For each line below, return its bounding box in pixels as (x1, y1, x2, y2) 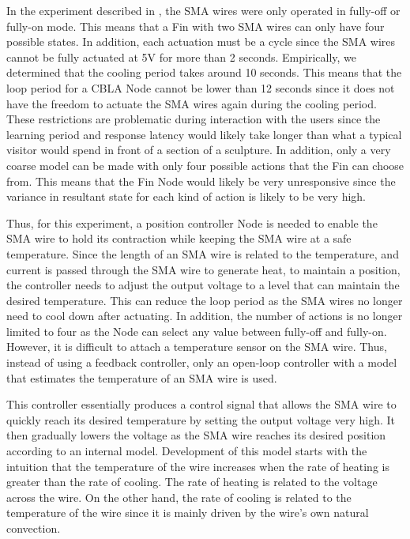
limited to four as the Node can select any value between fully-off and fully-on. (6, 322, 387, 339)
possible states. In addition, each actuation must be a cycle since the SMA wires (6, 33, 396, 50)
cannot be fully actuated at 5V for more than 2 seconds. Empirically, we (6, 48, 357, 65)
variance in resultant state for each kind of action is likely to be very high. (6, 188, 366, 205)
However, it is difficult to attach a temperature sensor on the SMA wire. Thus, (6, 338, 387, 355)
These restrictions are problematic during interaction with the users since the (6, 111, 381, 127)
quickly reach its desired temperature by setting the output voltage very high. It (6, 411, 395, 428)
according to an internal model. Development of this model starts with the (6, 443, 367, 459)
